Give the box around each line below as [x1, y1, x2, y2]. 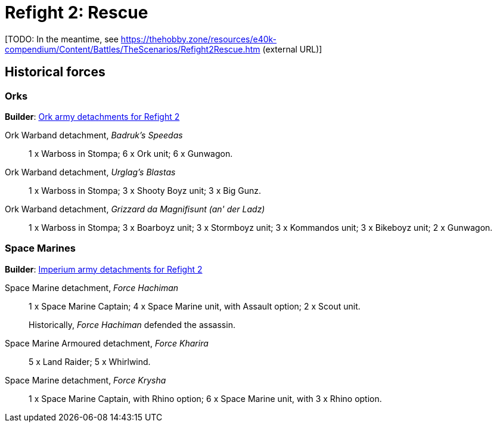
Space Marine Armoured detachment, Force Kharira [5, 338, 209, 348]
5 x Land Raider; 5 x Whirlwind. [29, 356, 151, 367]
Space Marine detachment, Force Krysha [5, 375, 166, 385]
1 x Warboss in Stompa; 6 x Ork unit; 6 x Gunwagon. [29, 148, 233, 159]
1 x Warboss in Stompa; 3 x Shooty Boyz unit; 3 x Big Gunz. [29, 185, 262, 196]
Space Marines [5, 242, 76, 255]
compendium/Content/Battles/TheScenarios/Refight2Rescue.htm [5, 44, 260, 54]
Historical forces [5, 64, 105, 80]
